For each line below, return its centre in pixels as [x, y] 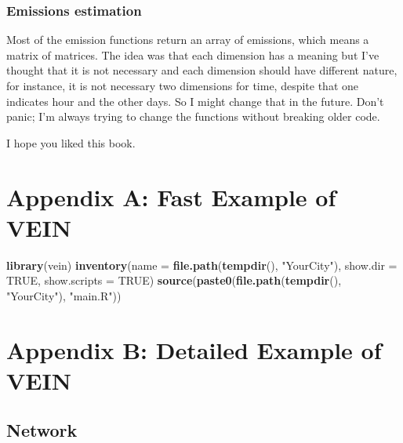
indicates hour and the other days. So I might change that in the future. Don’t [195, 101]
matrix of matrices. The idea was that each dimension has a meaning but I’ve [193, 54]
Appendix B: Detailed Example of [194, 349]
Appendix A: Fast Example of [171, 196]
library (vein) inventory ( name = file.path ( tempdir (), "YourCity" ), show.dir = [202, 265]
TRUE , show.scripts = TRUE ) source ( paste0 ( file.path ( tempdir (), [174, 280]
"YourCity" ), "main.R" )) [64, 295]
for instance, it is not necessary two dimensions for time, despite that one [183, 85]
